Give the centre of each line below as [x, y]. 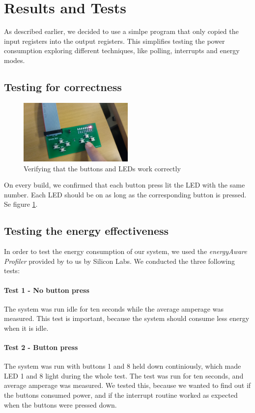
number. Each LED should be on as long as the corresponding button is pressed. [125, 194]
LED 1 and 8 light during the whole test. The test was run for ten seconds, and [124, 375]
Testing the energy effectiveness [86, 231]
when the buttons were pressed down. [60, 404]
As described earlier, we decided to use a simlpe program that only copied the [121, 31]
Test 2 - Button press [41, 347]
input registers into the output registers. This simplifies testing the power [114, 41]
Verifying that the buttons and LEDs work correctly [102, 168]
